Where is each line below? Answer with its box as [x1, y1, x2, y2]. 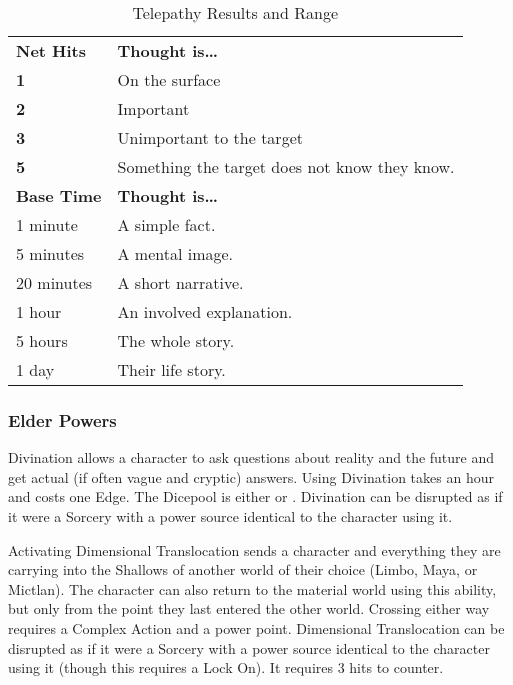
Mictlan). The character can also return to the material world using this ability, [8, 578, 497, 599]
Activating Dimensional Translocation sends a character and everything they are [8, 539, 501, 560]
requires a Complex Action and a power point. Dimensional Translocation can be [8, 617, 505, 638]
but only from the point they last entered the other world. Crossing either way [8, 598, 490, 619]
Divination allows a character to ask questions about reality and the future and [8, 447, 495, 468]
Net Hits [16, 39, 87, 62]
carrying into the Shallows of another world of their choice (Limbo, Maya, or [8, 559, 478, 580]
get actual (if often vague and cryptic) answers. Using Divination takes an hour [8, 466, 494, 487]
